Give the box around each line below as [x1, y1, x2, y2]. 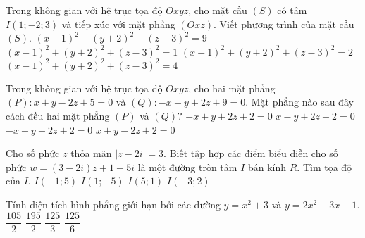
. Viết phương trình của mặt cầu [214, 16, 354, 31]
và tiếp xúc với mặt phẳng [61, 16, 175, 31]
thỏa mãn [70, 146, 112, 161]
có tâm [277, 3, 307, 17]
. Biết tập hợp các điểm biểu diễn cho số [163, 146, 338, 161]
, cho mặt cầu [188, 3, 247, 17]
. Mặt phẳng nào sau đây [245, 94, 354, 109]
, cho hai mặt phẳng [188, 80, 276, 95]
